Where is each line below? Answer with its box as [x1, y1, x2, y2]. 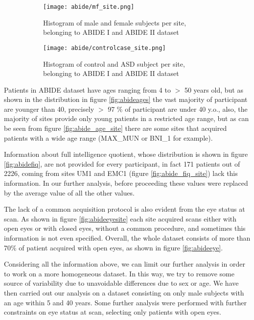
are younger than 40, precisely [4, 103, 94, 114]
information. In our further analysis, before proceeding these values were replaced [4, 178, 248, 188]
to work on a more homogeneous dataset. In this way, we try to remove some [4, 268, 234, 278]
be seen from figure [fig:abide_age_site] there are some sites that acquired [4, 123, 227, 133]
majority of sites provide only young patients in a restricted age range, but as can [4, 113, 249, 123]
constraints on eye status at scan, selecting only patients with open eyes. [4, 307, 221, 317]
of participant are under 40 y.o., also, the [125, 103, 248, 114]
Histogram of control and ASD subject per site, [43, 58, 185, 69]
